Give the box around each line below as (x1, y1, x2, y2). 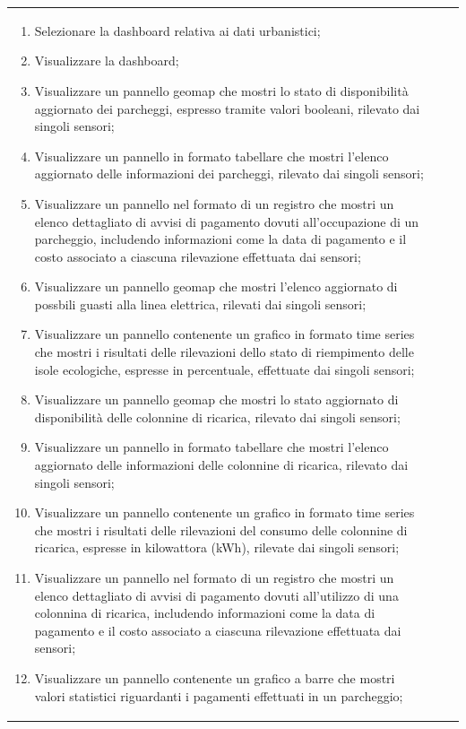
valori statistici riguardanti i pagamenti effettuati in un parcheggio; (34, 686, 403, 705)
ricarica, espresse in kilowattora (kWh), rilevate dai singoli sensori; (34, 538, 400, 557)
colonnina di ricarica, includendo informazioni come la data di (34, 603, 375, 622)
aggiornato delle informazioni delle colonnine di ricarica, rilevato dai (34, 456, 409, 474)
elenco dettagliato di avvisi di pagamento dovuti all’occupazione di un (34, 212, 419, 230)
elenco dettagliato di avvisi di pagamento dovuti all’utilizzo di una (34, 586, 399, 604)
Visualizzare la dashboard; (34, 51, 179, 70)
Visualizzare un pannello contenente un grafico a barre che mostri (34, 668, 395, 687)
